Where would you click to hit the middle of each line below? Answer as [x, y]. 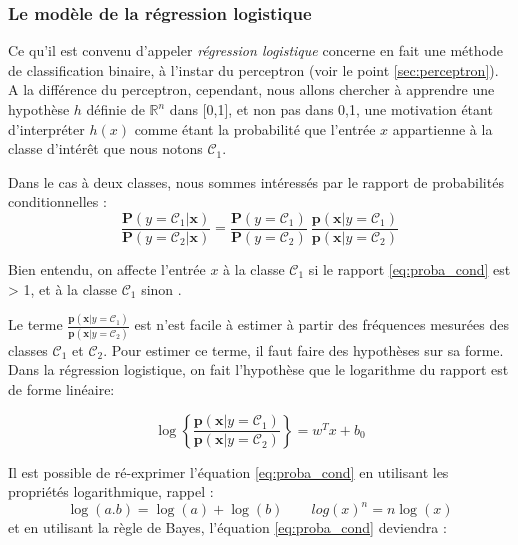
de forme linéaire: [61, 389]
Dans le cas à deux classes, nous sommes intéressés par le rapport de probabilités [256, 181]
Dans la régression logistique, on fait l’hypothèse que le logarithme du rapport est [258, 369]
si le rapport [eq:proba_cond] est [409, 269]
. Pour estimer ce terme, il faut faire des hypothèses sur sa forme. [303, 349]
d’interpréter [46, 128]
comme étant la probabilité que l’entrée [255, 128]
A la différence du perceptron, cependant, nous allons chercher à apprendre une [251, 89]
